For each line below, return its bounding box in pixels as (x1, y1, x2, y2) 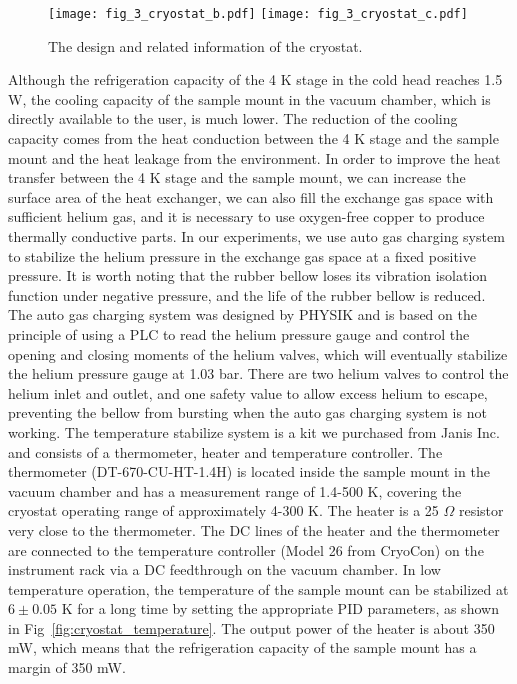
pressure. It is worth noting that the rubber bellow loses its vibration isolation (8, 265, 488, 286)
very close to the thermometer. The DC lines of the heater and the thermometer (8, 519, 500, 540)
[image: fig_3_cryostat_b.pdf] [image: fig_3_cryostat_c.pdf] (48, 7, 468, 21)
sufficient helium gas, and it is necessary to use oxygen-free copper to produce (8, 206, 485, 227)
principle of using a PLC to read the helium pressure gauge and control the (8, 323, 470, 344)
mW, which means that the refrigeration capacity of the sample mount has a (8, 637, 477, 658)
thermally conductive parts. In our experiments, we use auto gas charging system (8, 226, 505, 246)
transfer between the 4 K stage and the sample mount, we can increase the (8, 167, 466, 188)
